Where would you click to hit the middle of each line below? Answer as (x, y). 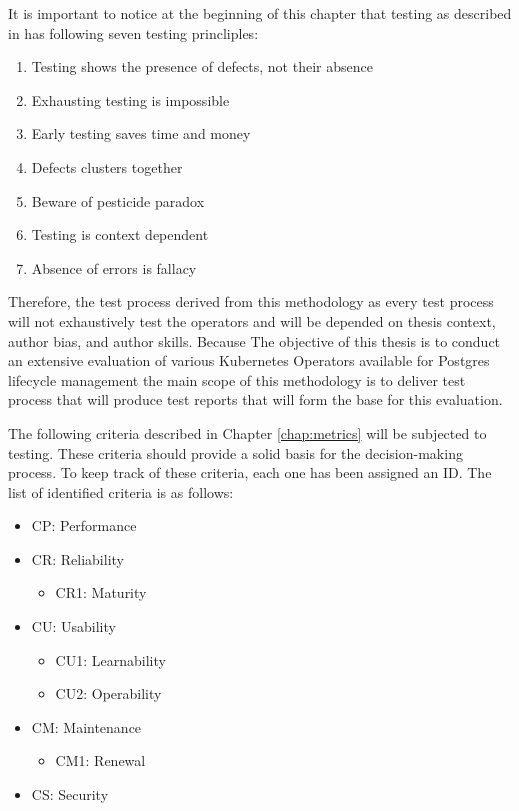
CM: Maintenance (86, 726)
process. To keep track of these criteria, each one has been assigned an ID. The (250, 472)
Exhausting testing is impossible (130, 99)
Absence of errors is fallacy (114, 267)
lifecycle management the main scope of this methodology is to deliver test (237, 379)
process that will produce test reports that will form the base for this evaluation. (255, 399)
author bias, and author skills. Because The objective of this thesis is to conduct (254, 340)
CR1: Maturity (101, 592)
